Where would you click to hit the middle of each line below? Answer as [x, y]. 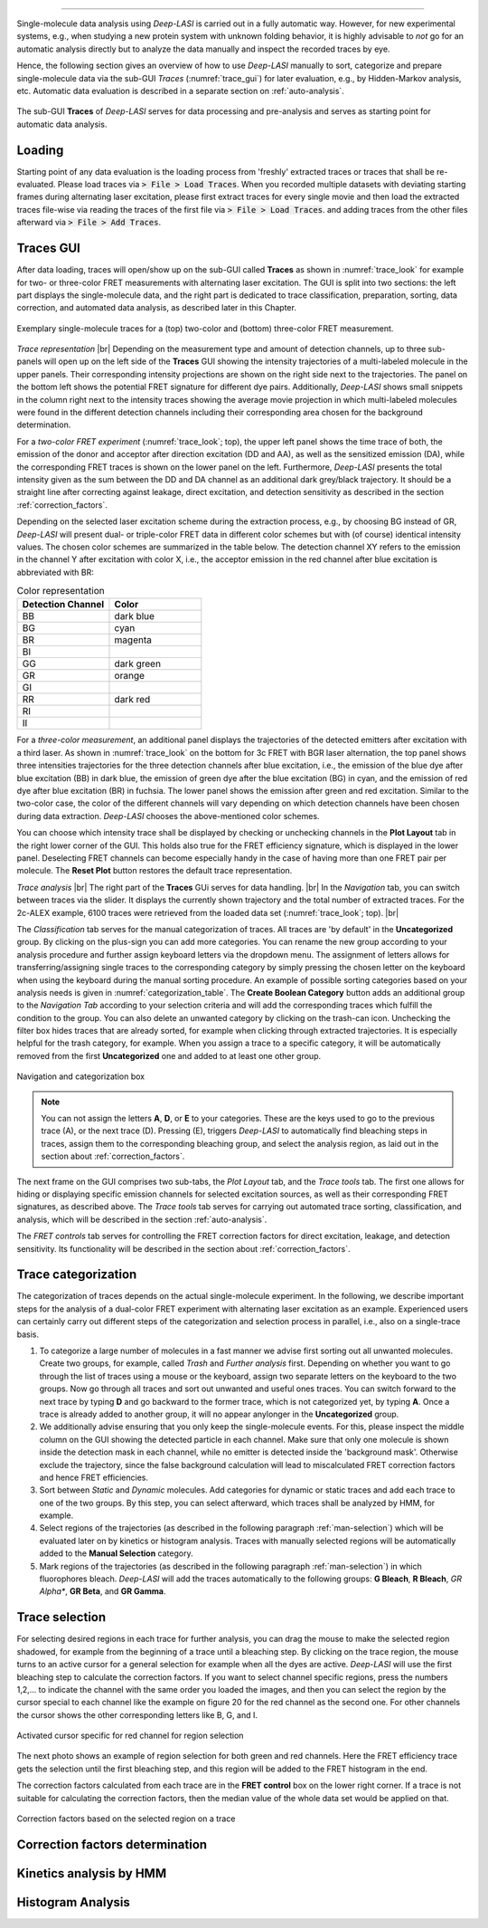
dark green [138, 663]
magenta [133, 640]
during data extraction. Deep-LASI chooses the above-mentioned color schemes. [168, 816]
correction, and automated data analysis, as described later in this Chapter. [157, 308]
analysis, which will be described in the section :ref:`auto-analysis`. [142, 1219]
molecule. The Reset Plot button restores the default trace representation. [155, 871]
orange [129, 676]
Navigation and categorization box [80, 1076]
